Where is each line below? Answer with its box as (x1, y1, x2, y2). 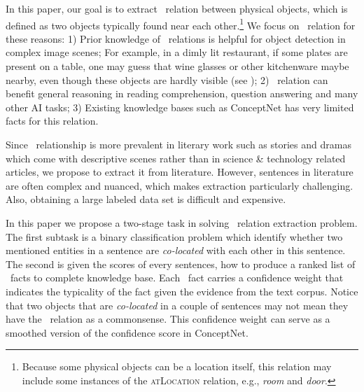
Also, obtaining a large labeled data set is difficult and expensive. (6, 192, 286, 206)
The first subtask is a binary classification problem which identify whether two (6, 229, 343, 244)
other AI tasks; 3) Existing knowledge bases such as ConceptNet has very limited (6, 99, 354, 114)
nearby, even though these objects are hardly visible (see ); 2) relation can (6, 72, 328, 87)
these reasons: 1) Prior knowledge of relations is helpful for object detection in (6, 31, 346, 45)
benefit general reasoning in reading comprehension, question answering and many (6, 86, 358, 101)
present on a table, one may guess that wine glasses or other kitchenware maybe (6, 59, 349, 73)
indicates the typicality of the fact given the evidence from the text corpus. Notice (6, 283, 358, 298)
